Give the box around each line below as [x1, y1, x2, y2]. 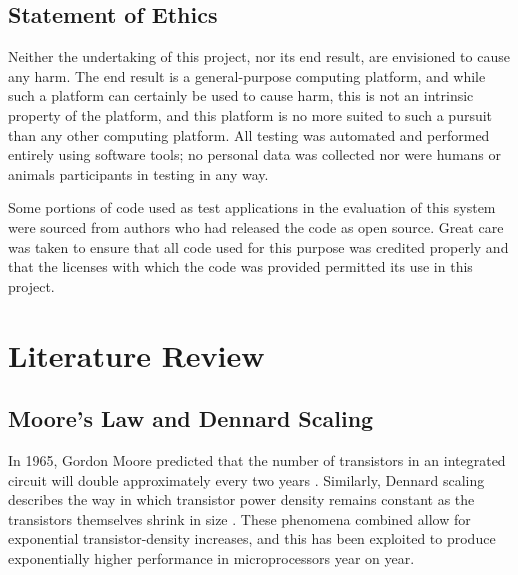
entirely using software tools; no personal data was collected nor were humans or [8, 144, 501, 165]
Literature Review [8, 334, 265, 375]
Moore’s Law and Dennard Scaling [8, 403, 374, 434]
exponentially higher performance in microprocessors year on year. [8, 547, 415, 568]
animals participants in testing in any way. [8, 163, 269, 184]
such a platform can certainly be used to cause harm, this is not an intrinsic [8, 85, 474, 106]
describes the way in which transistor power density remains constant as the [8, 489, 475, 510]
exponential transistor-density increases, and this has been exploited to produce [8, 528, 496, 549]
